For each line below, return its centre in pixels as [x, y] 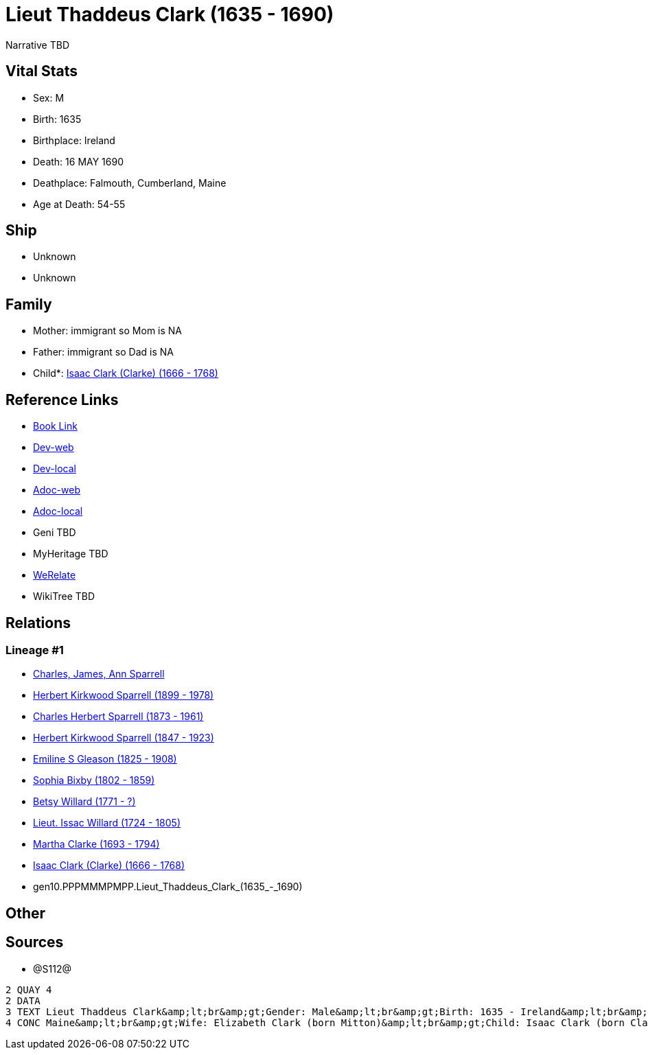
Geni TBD [55, 533]
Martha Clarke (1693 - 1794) [96, 844]
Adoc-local [58, 511]
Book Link [55, 426]
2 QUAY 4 [29, 989]
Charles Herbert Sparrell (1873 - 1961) [118, 717]
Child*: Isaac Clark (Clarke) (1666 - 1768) [126, 373]
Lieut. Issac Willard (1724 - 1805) [107, 823]
